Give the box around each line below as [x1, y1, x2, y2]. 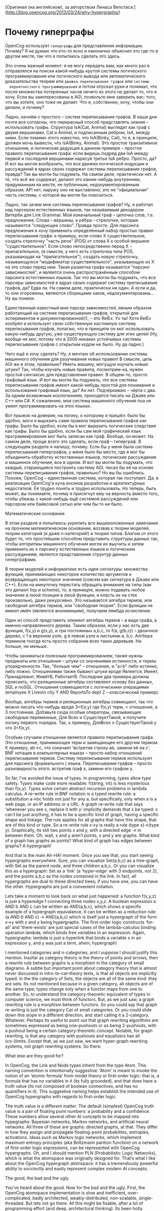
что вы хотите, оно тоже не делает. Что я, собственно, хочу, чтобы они [5, 99, 154, 105]
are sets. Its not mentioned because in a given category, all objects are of [5, 980, 153, 986]
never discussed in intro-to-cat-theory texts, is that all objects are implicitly [5, 970, 157, 976]
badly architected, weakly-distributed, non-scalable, [32, 1195, 138, 1201]
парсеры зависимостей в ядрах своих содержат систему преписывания [5, 280, 158, 285]
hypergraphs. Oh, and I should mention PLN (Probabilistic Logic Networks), [5, 1150, 157, 1156]
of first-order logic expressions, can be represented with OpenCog [5, 1145, 140, 1151]
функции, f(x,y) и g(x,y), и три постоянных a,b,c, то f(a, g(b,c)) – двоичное [5, 627, 158, 633]
